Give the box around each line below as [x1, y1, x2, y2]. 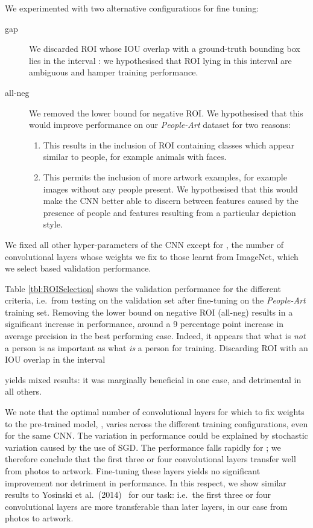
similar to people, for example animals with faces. [43, 150, 227, 163]
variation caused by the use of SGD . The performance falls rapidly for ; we [5, 441, 281, 453]
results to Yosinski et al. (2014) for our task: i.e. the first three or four [5, 488, 271, 501]
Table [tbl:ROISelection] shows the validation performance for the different [5, 282, 281, 294]
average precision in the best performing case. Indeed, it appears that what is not [5, 329, 306, 342]
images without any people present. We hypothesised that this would [43, 182, 298, 195]
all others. [5, 385, 42, 398]
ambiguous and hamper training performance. [29, 66, 198, 78]
